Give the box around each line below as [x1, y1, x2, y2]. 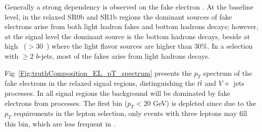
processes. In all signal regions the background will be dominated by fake [5, 87, 230, 98]
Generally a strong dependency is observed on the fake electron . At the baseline [5, 2, 253, 12]
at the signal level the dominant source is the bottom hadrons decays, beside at [5, 31, 250, 41]
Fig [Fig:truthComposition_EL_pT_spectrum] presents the [5, 67, 192, 78]
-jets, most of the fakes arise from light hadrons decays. [39, 50, 210, 61]
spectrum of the [203, 67, 252, 78]
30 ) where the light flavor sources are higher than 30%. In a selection [36, 41, 253, 51]
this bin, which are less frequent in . [5, 118, 116, 129]
